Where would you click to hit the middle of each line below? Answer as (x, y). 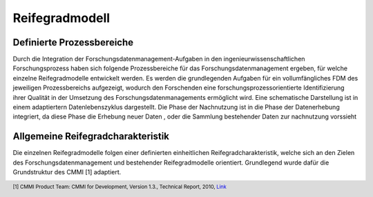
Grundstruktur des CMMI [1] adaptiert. (67, 172)
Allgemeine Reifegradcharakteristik (91, 137)
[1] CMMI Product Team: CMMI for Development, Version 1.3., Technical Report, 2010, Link (120, 187)
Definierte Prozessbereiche (73, 42)
